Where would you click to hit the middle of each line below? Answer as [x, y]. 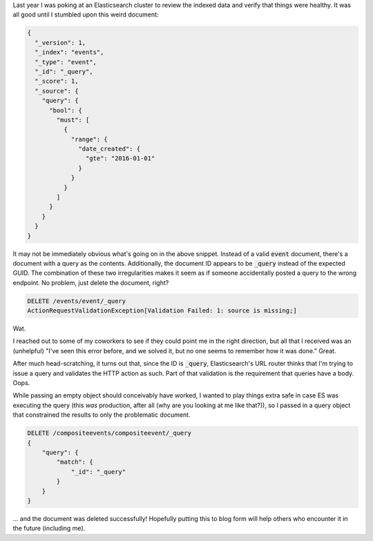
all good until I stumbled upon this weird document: [86, 14]
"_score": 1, [57, 81]
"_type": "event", [66, 62]
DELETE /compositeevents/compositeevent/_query [109, 433]
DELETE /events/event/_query [77, 301]
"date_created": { [109, 149]
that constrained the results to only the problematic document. [102, 415]
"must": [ [73, 120]
